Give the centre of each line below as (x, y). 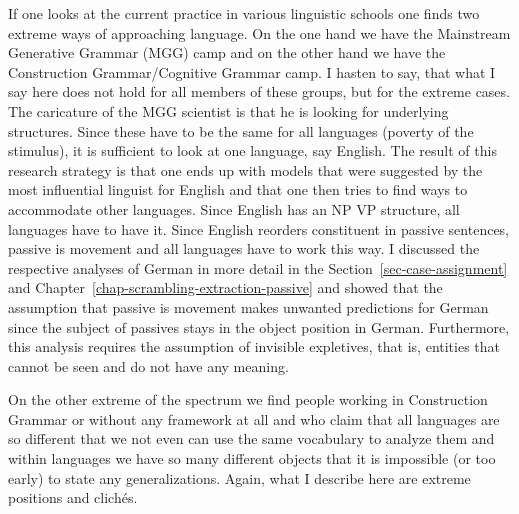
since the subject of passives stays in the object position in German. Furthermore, (259, 326)
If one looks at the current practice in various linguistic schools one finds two (244, 13)
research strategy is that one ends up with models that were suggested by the (245, 169)
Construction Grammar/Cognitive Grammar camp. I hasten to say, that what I (252, 71)
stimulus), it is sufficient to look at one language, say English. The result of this (252, 150)
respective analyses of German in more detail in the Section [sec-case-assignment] (258, 267)
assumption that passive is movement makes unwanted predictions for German (248, 306)
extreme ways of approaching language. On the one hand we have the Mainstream (259, 32)
